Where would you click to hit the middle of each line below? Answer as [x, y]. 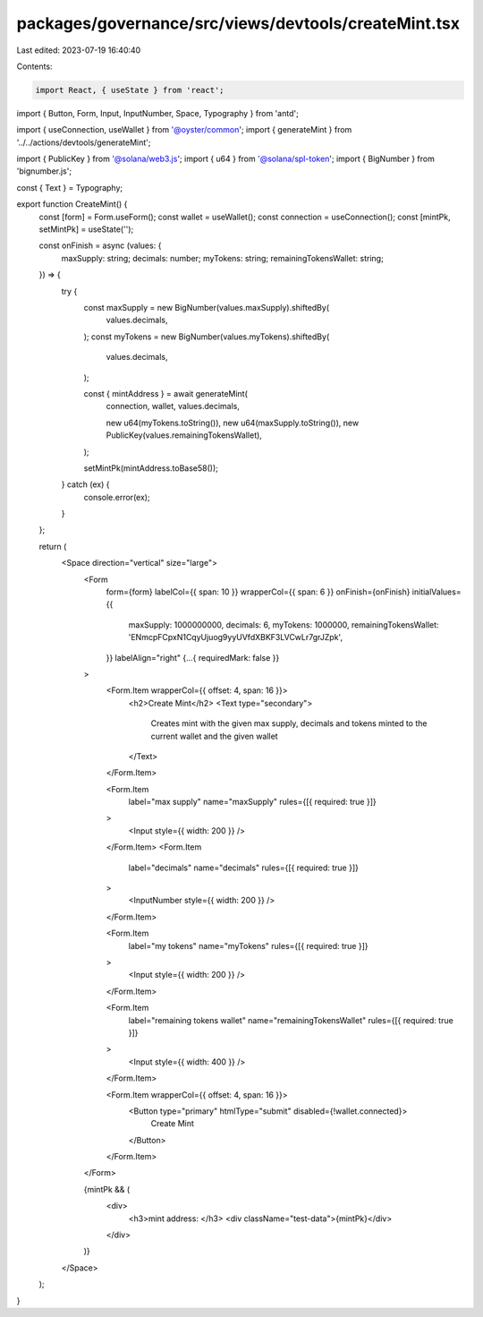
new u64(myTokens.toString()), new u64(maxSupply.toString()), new [233, 423]
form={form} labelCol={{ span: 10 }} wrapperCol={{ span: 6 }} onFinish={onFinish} [258, 592]
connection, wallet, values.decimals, [173, 406]
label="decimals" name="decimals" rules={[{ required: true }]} [244, 868]
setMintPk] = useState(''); [86, 229]
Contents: [34, 66]
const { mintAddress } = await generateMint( [165, 393]
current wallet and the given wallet [214, 736]
